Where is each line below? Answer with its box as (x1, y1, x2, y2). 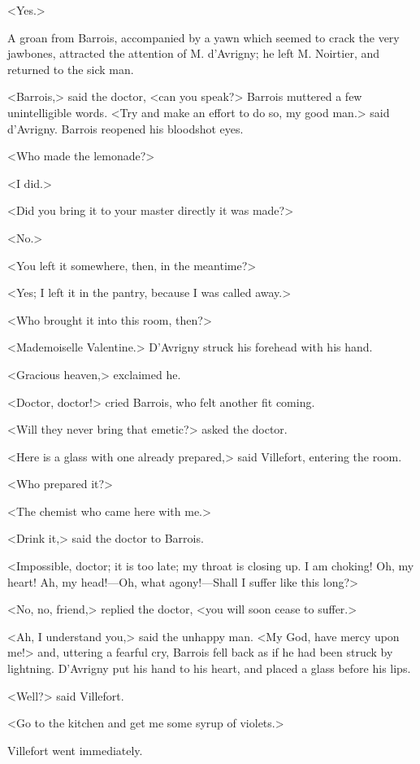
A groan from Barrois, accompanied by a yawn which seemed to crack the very (7, 28, 400, 46)
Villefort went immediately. (7, 741, 143, 758)
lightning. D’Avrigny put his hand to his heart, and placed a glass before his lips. (7, 660, 411, 677)
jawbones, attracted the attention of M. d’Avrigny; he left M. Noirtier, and (7, 45, 380, 62)
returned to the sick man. (7, 60, 134, 77)
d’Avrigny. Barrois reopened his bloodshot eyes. (7, 120, 244, 137)
